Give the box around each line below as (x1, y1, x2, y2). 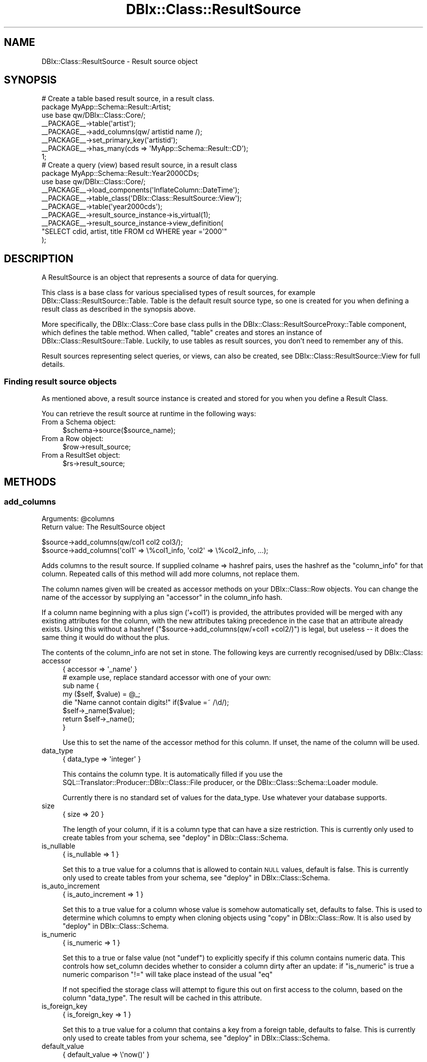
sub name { (62, 681, 99, 690)
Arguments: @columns (41, 514, 115, 523)
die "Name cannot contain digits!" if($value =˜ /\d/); (62, 698, 229, 707)
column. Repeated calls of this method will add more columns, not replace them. (41, 570, 300, 578)
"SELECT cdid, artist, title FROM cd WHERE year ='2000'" (41, 227, 227, 236)
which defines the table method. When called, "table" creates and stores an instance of (41, 328, 322, 337)
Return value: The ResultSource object (41, 523, 165, 531)
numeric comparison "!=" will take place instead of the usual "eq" (62, 970, 273, 979)
